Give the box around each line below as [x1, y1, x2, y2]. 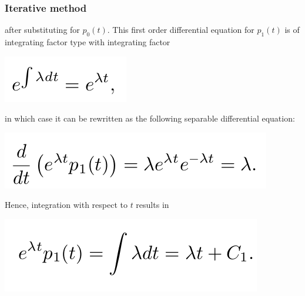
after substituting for [5, 23, 80, 36]
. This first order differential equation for [107, 23, 254, 36]
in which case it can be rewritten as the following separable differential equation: [5, 112, 295, 125]
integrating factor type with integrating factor [5, 36, 170, 48]
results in [136, 199, 169, 211]
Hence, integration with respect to [5, 199, 128, 211]
